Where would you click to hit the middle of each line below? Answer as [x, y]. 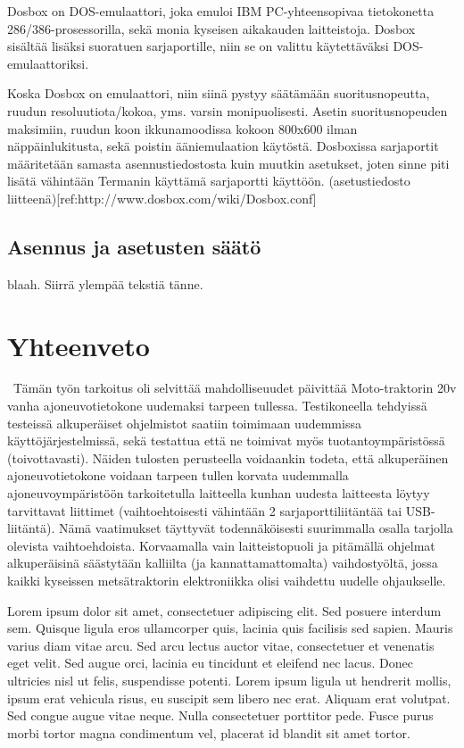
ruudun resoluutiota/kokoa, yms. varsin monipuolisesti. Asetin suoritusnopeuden [228, 110]
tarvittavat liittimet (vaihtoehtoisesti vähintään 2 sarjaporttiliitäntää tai [205, 510]
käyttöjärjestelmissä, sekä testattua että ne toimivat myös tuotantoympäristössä [226, 440]
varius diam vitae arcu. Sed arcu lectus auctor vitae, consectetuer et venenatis [221, 645]
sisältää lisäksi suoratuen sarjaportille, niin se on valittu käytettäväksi [198, 46]
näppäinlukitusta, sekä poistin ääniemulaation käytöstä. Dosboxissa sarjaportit [223, 146]
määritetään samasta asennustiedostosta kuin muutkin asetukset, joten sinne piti [228, 163]
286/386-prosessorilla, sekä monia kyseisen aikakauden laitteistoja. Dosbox [211, 28]
